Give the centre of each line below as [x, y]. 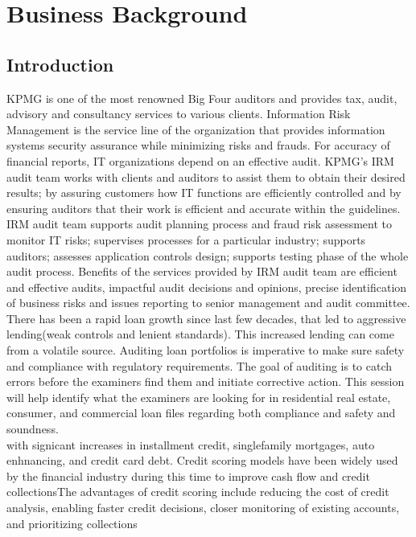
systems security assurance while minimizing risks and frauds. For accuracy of [198, 145]
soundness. [33, 429]
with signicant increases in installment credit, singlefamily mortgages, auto [191, 444]
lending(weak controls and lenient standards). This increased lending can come [200, 334]
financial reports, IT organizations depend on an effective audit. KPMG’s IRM [200, 160]
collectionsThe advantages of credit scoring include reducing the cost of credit [198, 492]
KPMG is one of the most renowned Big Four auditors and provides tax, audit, [202, 98]
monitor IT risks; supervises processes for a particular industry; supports [186, 239]
